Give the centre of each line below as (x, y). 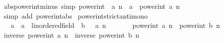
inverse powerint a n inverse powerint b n (71, 34)
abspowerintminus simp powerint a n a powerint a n (92, 6)
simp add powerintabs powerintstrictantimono (76, 15)
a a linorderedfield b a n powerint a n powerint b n (115, 25)
